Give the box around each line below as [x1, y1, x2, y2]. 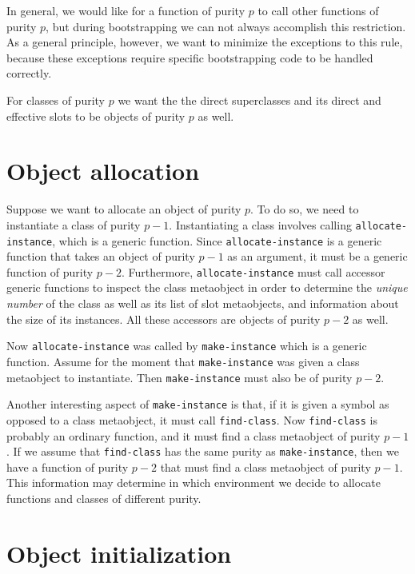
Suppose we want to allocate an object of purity [6, 201, 241, 217]
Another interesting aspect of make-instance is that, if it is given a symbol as [6, 396, 389, 413]
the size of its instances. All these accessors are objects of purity [6, 310, 321, 327]
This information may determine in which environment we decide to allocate [6, 474, 381, 491]
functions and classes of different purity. [6, 489, 202, 506]
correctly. [6, 65, 52, 82]
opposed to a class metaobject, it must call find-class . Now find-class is [6, 411, 377, 428]
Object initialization [6, 536, 232, 569]
